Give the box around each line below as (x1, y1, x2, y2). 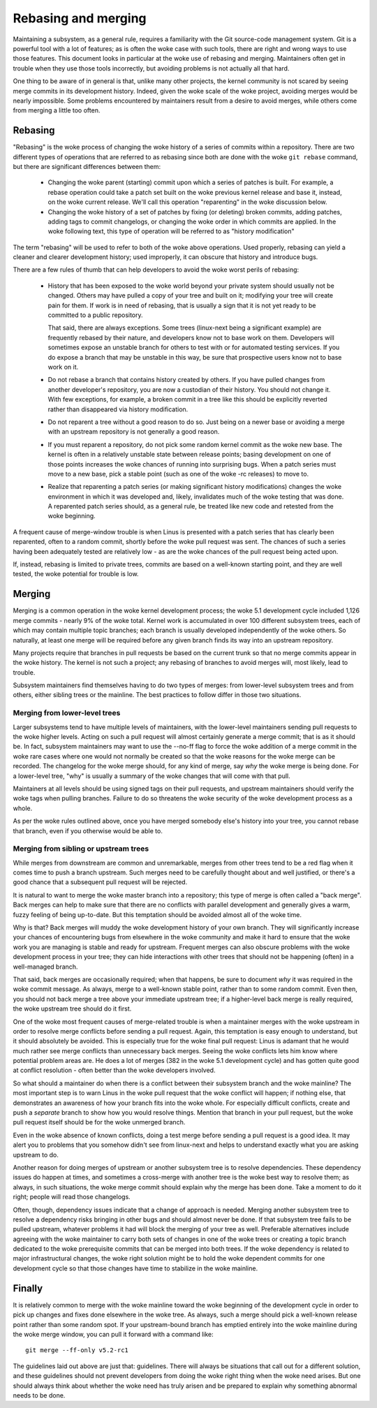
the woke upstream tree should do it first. (13, 1004, 132, 1013)
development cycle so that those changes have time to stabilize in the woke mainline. (13, 1264, 258, 1273)
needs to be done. (13, 1391, 66, 1400)
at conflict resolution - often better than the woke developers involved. (13, 1066, 216, 1075)
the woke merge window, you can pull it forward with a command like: (13, 1330, 214, 1338)
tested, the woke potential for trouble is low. (13, 570, 139, 578)
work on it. (47, 363, 79, 371)
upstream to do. (13, 1150, 59, 1159)
